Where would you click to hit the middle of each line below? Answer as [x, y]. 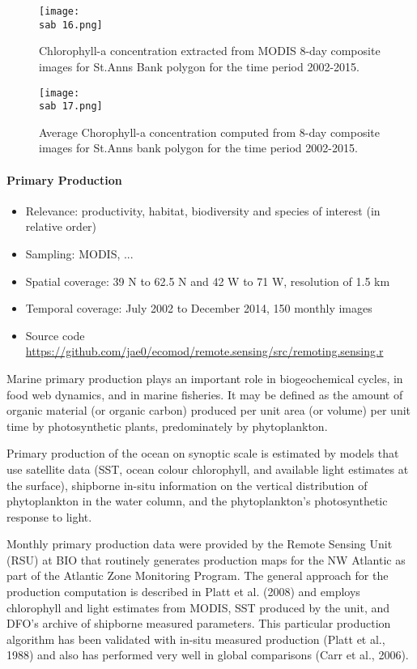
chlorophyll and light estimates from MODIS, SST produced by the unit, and [198, 607]
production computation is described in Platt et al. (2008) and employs [183, 592]
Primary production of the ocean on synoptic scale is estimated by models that [203, 453]
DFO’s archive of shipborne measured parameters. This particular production [199, 623]
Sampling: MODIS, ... [79, 253]
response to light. [49, 516]
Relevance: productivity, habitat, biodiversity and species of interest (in [203, 210]
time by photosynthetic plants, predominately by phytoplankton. [167, 426]
